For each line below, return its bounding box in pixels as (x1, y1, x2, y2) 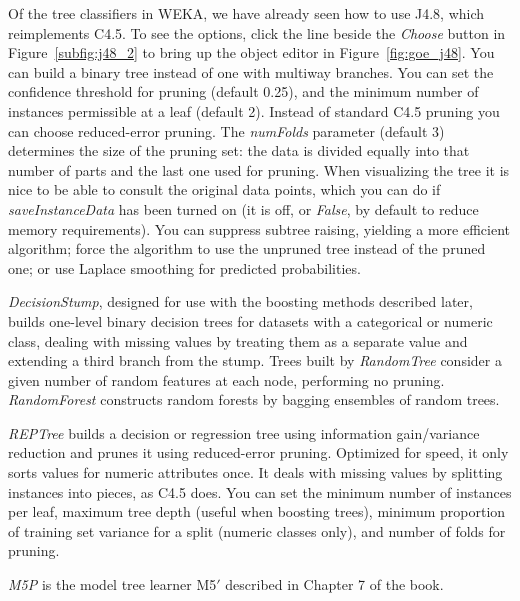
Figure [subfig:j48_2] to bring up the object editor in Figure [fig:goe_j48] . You (8, 42, 495, 63)
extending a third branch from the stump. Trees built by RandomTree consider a (8, 350, 502, 371)
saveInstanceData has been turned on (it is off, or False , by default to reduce (8, 198, 479, 219)
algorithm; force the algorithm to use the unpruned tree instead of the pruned (8, 238, 486, 259)
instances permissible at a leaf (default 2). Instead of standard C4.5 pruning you (8, 100, 500, 121)
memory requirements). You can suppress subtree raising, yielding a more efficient (8, 218, 510, 239)
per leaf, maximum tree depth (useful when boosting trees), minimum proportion (8, 501, 506, 522)
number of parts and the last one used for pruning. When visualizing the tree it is (8, 159, 510, 180)
